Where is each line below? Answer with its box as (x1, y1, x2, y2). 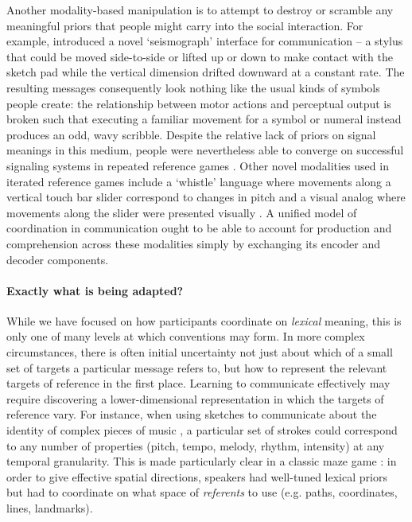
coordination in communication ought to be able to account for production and (6, 220, 392, 236)
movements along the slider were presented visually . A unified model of (6, 204, 357, 220)
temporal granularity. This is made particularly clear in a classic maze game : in (6, 453, 397, 469)
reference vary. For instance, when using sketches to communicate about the (6, 406, 377, 423)
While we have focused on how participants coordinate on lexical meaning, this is (6, 312, 402, 329)
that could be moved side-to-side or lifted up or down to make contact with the (6, 48, 393, 64)
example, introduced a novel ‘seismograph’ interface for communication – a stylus (6, 33, 403, 49)
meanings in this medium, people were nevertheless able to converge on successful (6, 142, 404, 158)
